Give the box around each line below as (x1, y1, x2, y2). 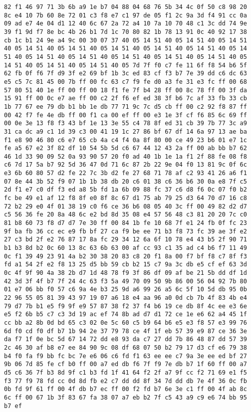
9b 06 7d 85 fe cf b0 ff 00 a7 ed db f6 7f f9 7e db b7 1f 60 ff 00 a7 (4, 361, 247, 368)
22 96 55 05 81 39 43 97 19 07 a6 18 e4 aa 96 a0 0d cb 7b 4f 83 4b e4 (4, 294, 247, 301)
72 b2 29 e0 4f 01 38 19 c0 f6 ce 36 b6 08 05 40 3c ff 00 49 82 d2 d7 (4, 203, 247, 210)
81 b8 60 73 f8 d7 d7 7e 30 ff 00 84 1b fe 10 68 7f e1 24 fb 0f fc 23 (4, 219, 247, 227)
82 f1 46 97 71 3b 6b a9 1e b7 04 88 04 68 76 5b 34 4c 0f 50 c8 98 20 (4, 3, 247, 10)
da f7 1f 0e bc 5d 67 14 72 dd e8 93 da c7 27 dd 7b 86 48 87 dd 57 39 (4, 336, 247, 343)
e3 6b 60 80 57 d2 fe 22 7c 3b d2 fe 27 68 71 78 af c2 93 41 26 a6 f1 (4, 170, 247, 177)
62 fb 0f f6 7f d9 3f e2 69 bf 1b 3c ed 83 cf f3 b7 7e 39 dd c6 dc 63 (4, 70, 247, 77)
